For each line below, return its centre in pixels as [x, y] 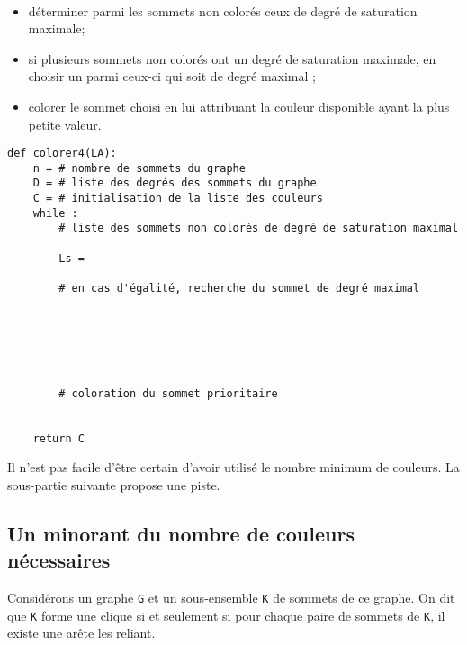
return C [58, 438]
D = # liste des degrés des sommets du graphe [175, 183]
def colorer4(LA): [62, 154]
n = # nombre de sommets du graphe [139, 168]
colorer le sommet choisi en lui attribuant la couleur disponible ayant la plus [239, 106]
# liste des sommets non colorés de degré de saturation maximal [259, 228]
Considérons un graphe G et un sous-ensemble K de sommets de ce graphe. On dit [231, 598]
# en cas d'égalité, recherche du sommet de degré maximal [239, 289]
